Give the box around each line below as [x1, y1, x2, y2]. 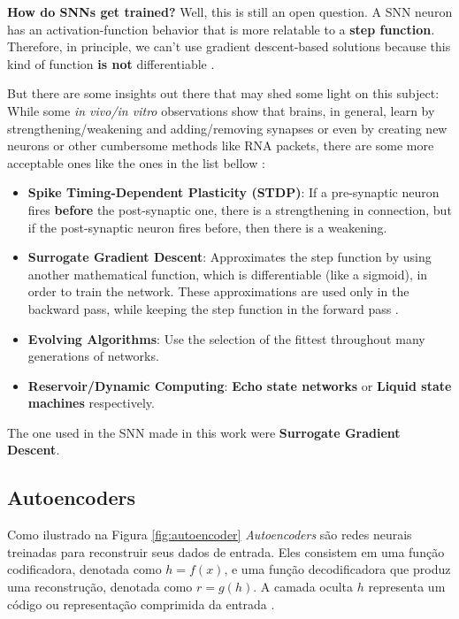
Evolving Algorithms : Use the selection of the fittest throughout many [27, 329, 425, 348]
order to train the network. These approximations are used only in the [27, 282, 409, 301]
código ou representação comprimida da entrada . [7, 594, 275, 613]
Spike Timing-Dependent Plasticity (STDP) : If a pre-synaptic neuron [27, 183, 440, 202]
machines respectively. [27, 394, 155, 412]
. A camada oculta [253, 577, 354, 596]
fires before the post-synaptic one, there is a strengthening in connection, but [27, 200, 452, 218]
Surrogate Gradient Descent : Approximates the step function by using [27, 248, 432, 266]
